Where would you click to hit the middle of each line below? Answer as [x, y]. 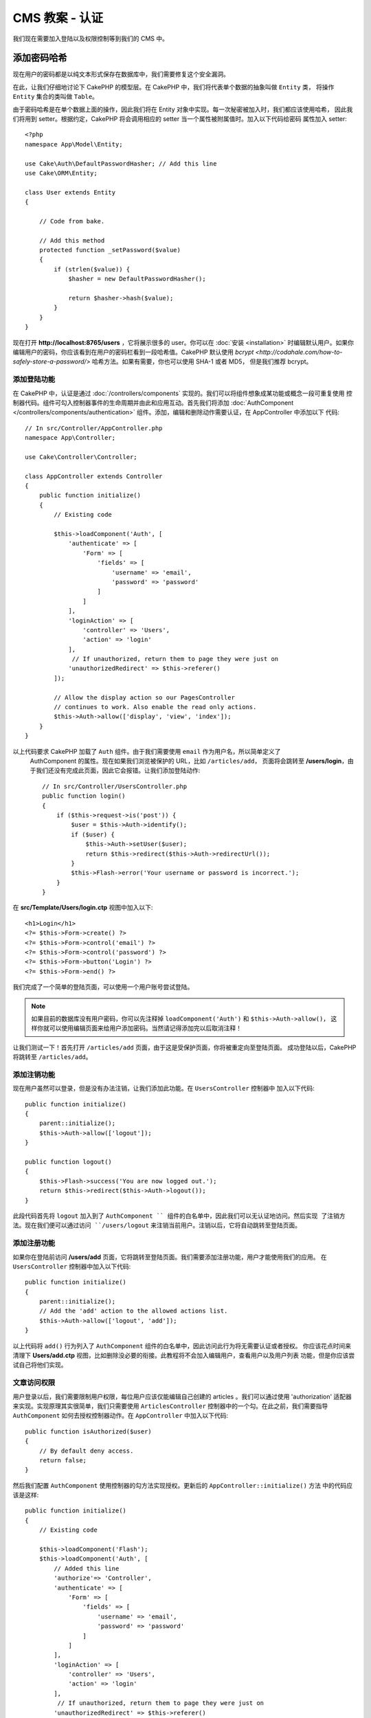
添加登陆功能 [34, 379]
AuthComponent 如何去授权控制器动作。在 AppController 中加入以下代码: [121, 1416]
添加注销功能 [34, 1074]
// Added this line [87, 1568]
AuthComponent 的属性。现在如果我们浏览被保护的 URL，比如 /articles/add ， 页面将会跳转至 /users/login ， [189, 761]
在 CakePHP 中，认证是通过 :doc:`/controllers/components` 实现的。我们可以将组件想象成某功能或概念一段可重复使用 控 [183, 393]
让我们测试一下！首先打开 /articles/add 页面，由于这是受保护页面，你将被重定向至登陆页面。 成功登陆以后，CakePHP [184, 1047]
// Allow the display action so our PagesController [144, 697]
